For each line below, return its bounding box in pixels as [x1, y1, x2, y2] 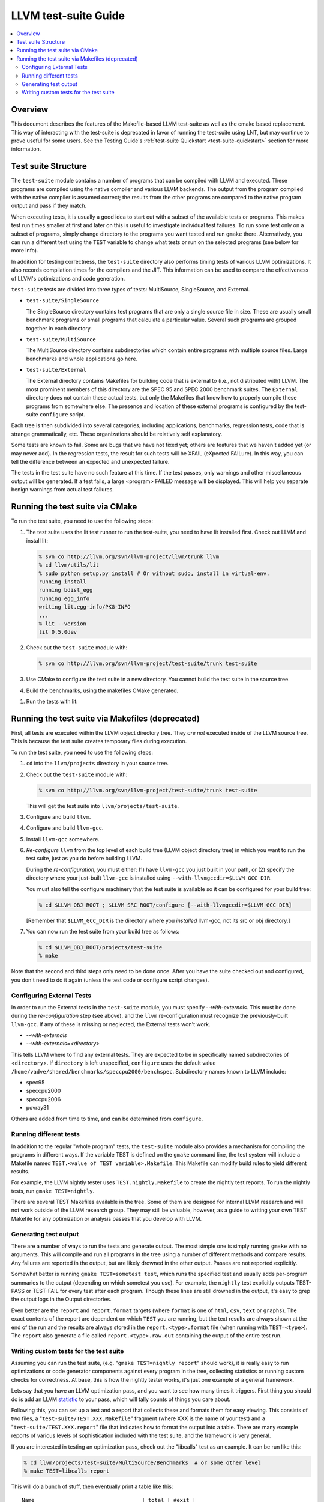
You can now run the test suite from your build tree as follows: [26, 928, 180, 935]
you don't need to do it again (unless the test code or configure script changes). [11, 976, 209, 984]
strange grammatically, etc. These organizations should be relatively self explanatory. [11, 430, 223, 437]
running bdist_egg [38, 586, 93, 594]
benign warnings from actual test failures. [11, 486, 114, 493]
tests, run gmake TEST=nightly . [11, 1187, 95, 1194]
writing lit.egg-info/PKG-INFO [38, 604, 131, 610]
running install [38, 579, 87, 585]
